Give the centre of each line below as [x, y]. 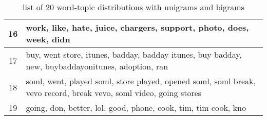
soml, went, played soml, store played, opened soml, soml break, [141, 81]
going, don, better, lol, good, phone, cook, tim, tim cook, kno [136, 107]
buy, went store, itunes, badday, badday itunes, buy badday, [134, 54]
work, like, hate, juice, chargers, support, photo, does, [137, 27]
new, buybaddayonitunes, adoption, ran [97, 66]
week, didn [48, 39]
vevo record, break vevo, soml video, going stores [114, 93]
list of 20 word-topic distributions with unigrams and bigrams [133, 7]
